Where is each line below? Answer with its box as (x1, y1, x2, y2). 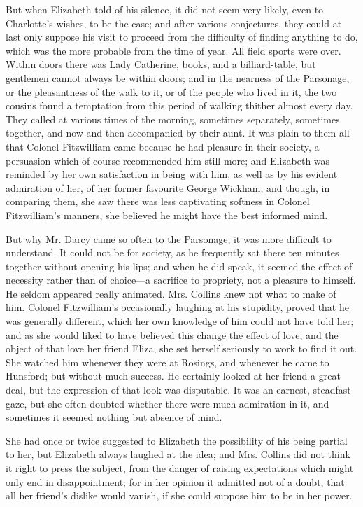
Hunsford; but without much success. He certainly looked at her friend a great (6, 368, 341, 383)
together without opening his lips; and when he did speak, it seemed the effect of (6, 258, 353, 273)
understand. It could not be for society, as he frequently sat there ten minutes (6, 245, 339, 260)
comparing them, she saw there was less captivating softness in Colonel (6, 194, 310, 209)
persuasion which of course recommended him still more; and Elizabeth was (6, 153, 330, 167)
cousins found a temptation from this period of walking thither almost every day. (6, 98, 353, 113)
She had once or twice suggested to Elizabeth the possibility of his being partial (6, 433, 348, 447)
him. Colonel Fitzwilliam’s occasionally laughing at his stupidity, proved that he (6, 300, 349, 314)
